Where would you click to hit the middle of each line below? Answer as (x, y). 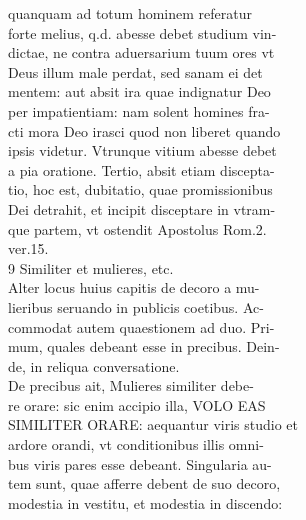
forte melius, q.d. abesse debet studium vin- (142, 32)
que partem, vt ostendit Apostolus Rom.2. (137, 228)
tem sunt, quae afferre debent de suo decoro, (144, 483)
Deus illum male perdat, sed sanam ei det (135, 71)
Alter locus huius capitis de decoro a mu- (134, 287)
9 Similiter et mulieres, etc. (91, 267)
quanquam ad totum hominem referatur (130, 13)
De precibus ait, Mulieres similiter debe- (131, 385)
